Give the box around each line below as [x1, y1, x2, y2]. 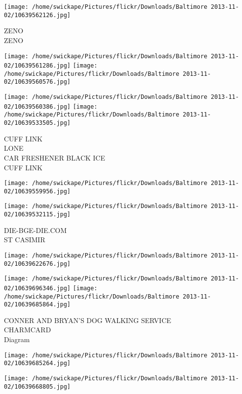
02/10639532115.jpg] [4, 211, 71, 218]
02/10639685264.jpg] [4, 360, 71, 367]
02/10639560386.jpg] [4, 103, 71, 110]
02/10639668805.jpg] [4, 383, 71, 390]
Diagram [4, 334, 30, 345]
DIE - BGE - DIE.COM [4, 225, 67, 235]
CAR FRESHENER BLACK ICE [4, 152, 105, 162]
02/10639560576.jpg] [4, 78, 71, 86]
